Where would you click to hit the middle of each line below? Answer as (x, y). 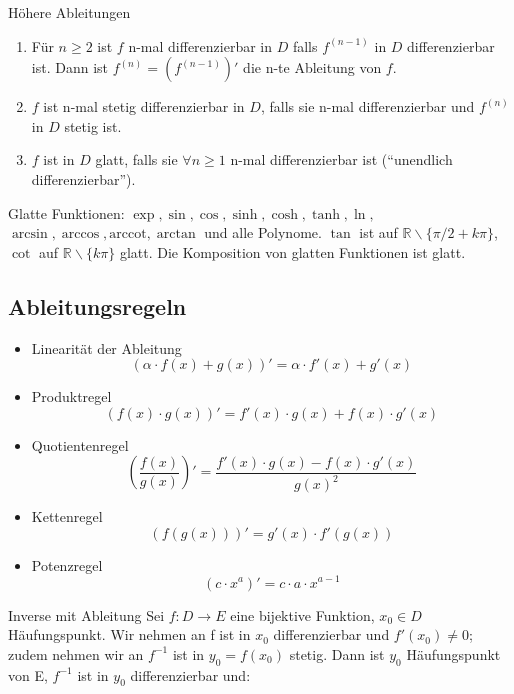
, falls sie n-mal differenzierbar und (367, 106)
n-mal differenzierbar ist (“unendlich (341, 159)
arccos (80, 234)
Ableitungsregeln (97, 305)
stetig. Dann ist (337, 653)
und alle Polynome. (263, 232)
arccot (128, 234)
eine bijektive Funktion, (302, 614)
